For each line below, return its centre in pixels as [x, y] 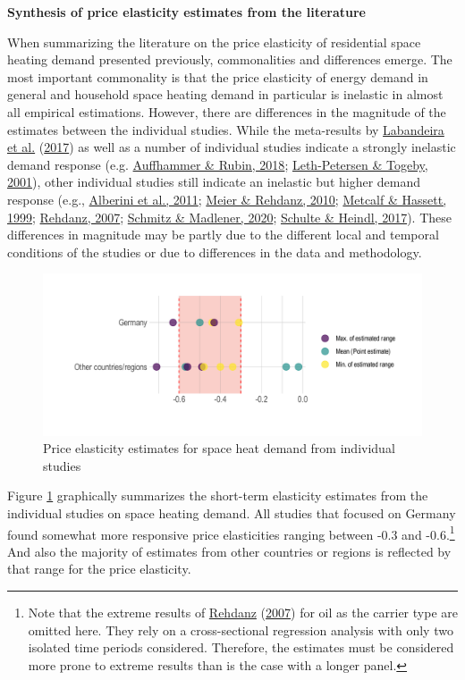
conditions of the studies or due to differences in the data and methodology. [215, 252]
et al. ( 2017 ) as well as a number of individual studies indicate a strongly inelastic [232, 147]
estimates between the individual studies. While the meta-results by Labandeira [226, 129]
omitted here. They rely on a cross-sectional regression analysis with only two [241, 630]
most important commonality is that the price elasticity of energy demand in [218, 76]
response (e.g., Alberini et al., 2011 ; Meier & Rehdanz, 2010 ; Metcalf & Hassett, [227, 199]
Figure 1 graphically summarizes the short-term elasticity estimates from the [218, 495]
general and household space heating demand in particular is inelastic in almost [225, 94]
